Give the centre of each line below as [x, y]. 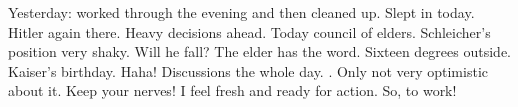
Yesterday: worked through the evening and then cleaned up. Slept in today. [241, 12]
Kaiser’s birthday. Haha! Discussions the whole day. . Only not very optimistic [248, 70]
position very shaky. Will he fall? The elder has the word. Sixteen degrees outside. [259, 51]
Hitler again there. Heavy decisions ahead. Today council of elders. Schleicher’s [249, 31]
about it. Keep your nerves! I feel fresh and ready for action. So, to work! [232, 90]
